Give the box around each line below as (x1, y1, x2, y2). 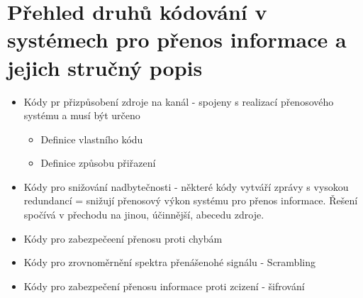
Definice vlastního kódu (40, 131, 143, 146)
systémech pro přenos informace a (7, 25, 347, 54)
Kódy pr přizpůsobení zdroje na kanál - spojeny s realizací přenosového (23, 94, 334, 109)
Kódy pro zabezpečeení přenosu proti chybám (23, 231, 223, 245)
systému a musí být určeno (23, 108, 140, 123)
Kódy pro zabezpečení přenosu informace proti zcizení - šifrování (23, 278, 305, 293)
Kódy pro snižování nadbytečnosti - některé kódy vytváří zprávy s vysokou (23, 179, 349, 194)
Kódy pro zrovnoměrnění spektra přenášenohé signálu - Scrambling (23, 255, 315, 270)
